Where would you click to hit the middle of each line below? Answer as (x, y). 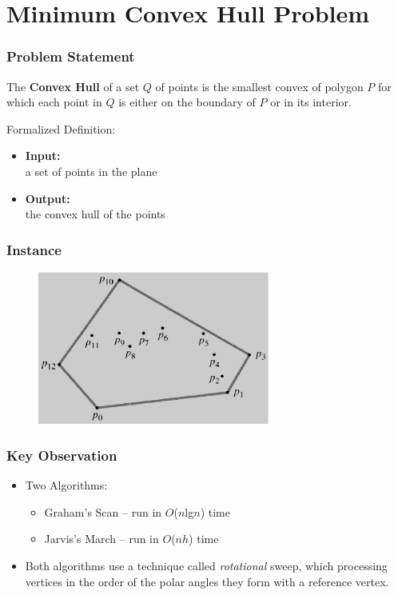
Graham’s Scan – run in (103, 511)
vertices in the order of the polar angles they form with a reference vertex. (207, 581)
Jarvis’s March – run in (101, 539)
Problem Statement (71, 56)
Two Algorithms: (66, 485)
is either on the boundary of (187, 102)
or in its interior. (311, 102)
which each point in (54, 102)
